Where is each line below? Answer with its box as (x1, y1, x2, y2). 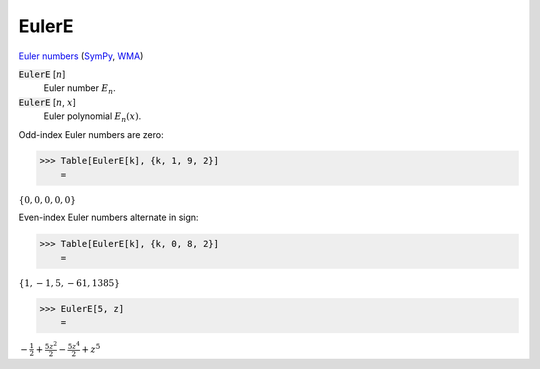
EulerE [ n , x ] (18, 96, 77, 108)
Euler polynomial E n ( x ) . (43, 110, 142, 124)
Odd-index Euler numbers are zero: (18, 128, 164, 140)
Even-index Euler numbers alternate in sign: (18, 211, 199, 224)
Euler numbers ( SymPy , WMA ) (18, 50, 144, 62)
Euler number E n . (43, 82, 117, 97)
